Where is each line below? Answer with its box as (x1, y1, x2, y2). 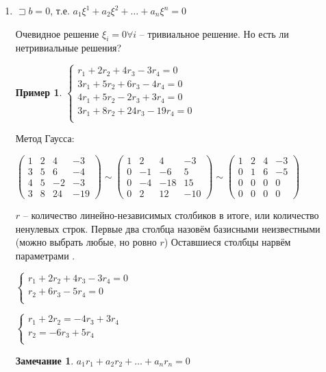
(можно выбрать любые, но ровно (15, 235, 157, 249)
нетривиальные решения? (15, 40, 122, 55)
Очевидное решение (15, 26, 99, 40)
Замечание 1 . (15, 353, 74, 367)
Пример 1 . (15, 84, 62, 99)
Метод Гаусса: (15, 131, 75, 146)
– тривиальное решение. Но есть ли (139, 26, 289, 40)
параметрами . (15, 248, 75, 262)
